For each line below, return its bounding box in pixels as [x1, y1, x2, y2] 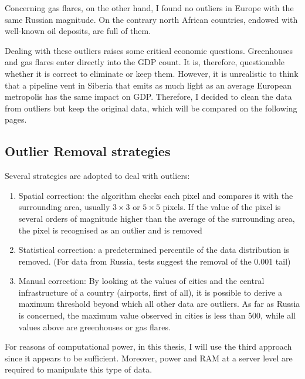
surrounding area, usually [18, 201, 110, 213]
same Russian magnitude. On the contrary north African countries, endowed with [5, 13, 298, 25]
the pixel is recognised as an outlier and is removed [18, 224, 202, 236]
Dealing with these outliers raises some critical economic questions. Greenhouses [5, 44, 293, 56]
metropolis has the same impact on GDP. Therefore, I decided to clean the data [5, 90, 292, 103]
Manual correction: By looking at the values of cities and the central [18, 275, 265, 287]
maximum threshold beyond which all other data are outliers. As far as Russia [18, 297, 300, 310]
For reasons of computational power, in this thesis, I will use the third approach [5, 340, 292, 353]
